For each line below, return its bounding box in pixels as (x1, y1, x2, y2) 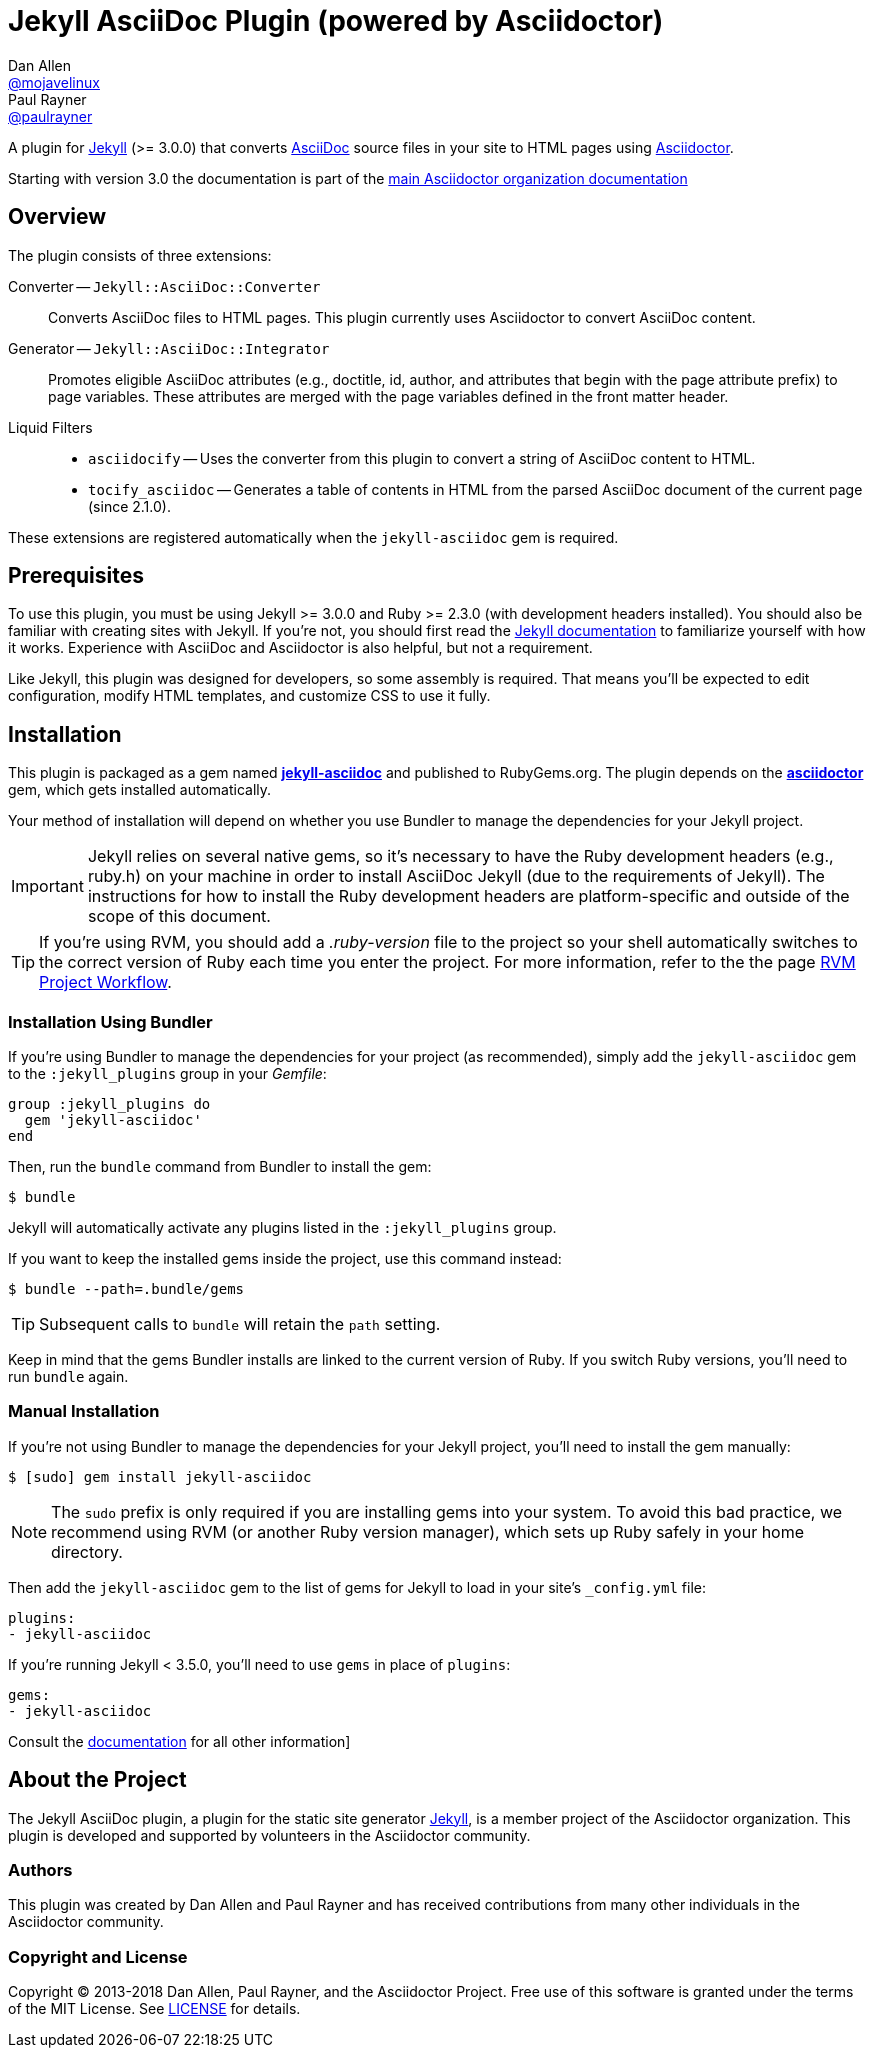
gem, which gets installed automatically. (8, 781, 272, 799)
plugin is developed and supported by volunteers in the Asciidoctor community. (8, 1826, 531, 1844)
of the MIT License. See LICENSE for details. (8, 2000, 301, 2018)
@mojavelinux (8, 73, 100, 91)
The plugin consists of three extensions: (8, 246, 272, 264)
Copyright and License (8, 1946, 188, 1967)
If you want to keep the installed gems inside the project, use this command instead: (8, 1250, 562, 1268)
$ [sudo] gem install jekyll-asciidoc (8, 1468, 312, 1485)
